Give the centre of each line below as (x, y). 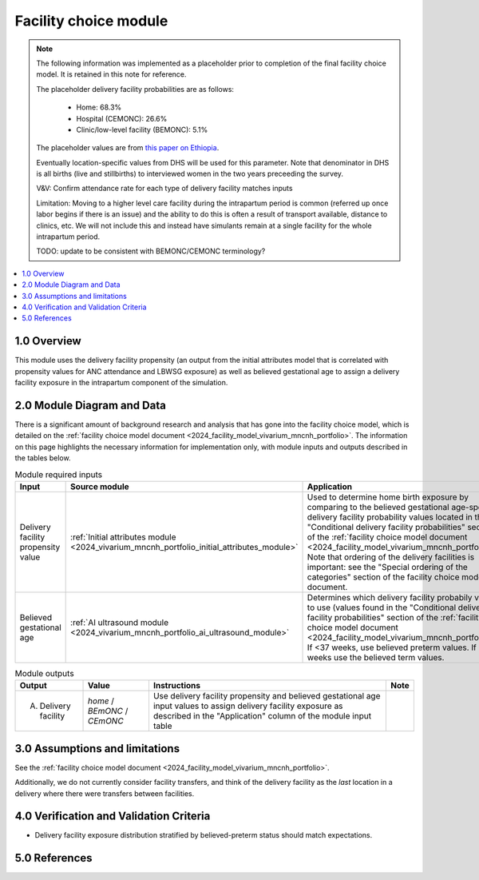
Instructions (177, 686)
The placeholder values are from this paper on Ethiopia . (128, 148)
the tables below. (43, 458)
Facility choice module (91, 21)
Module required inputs (59, 474)
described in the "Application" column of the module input (262, 716)
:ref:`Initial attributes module (123, 537)
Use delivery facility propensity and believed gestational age (267, 696)
